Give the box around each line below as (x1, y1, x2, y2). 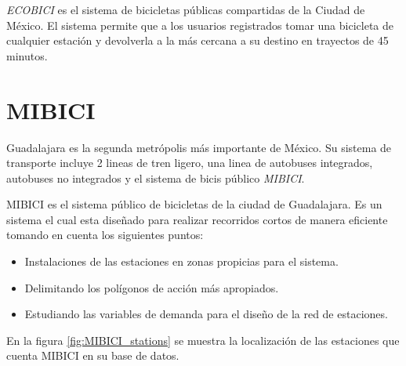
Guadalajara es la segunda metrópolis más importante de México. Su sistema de (6, 139, 392, 155)
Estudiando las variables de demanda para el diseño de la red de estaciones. (24, 306, 388, 322)
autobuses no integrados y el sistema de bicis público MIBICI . (6, 169, 305, 186)
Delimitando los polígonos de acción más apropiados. (24, 279, 279, 295)
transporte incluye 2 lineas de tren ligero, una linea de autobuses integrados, (6, 154, 373, 171)
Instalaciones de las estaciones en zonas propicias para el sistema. (24, 253, 339, 270)
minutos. (6, 47, 48, 63)
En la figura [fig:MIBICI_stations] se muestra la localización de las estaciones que (6, 332, 400, 348)
